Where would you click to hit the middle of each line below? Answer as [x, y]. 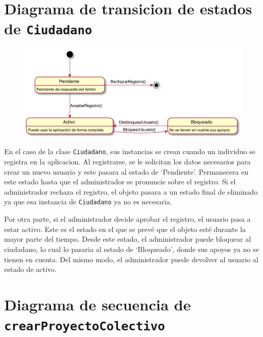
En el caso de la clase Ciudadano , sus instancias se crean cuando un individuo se [130, 151]
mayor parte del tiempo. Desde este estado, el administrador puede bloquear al [128, 239]
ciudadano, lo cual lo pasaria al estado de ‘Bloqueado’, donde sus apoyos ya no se [131, 249]
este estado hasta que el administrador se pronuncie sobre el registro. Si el [120, 182]
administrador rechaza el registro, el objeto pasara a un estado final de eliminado [131, 191]
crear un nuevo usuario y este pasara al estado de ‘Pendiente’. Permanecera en [126, 171]
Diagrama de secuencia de [98, 304]
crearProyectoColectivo [85, 327]
